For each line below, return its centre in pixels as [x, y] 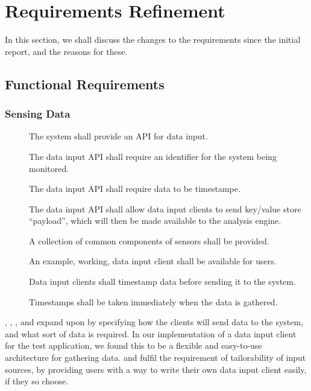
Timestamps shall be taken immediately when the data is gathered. [153, 301]
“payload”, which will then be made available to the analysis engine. [155, 221]
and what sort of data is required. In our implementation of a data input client [151, 333]
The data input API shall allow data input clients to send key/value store [165, 208]
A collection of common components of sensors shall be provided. [149, 240]
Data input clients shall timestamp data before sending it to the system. [162, 281]
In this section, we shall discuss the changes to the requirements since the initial [153, 40]
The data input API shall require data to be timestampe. [135, 189]
